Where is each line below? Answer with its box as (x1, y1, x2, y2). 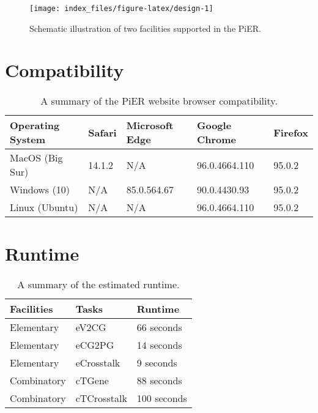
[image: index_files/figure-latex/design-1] (29, 4, 213, 13)
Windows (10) (10, 182, 70, 197)
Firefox (273, 125, 308, 140)
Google (196, 118, 232, 133)
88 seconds (136, 373, 182, 387)
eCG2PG (75, 337, 114, 352)
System (10, 132, 46, 147)
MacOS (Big (10, 151, 63, 165)
